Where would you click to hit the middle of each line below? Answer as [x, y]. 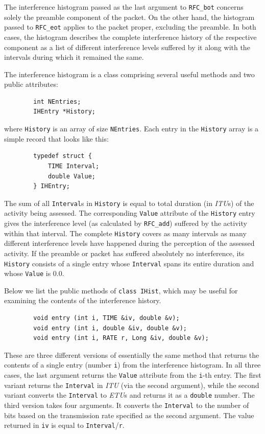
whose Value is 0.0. [34, 273]
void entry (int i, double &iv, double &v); [110, 328]
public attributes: [31, 84]
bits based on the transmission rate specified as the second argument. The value [129, 415]
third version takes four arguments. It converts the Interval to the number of [127, 405]
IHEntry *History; [64, 112]
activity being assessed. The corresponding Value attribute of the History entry [130, 213]
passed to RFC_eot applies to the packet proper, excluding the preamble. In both [130, 27]
